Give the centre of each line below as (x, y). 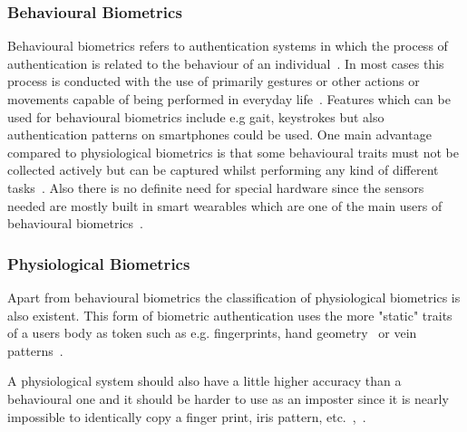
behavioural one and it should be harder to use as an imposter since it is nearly (228, 398)
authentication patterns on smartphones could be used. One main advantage (219, 134)
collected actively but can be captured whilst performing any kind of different (223, 170)
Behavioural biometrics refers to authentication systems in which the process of (228, 46)
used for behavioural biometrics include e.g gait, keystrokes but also (196, 116)
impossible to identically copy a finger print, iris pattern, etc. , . (187, 416)
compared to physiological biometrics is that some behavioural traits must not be (233, 152)
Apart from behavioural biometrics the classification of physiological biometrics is (234, 297)
